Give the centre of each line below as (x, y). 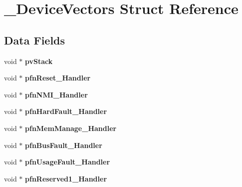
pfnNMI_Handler (56, 94)
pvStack (39, 61)
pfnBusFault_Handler (64, 145)
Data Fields (35, 40)
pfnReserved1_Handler (66, 178)
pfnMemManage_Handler (71, 128)
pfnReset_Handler (58, 78)
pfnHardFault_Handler (66, 111)
